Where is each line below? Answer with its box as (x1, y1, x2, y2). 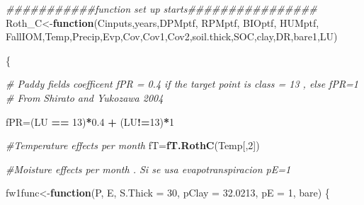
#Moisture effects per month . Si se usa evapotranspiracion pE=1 (6, 161, 291, 176)
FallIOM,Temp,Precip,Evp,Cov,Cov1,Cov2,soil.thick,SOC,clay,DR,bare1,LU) (6, 29, 338, 44)
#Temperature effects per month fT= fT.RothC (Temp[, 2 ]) (6, 138, 260, 153)
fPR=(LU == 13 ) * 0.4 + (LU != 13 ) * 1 (6, 114, 175, 129)
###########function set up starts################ (6, 1, 317, 16)
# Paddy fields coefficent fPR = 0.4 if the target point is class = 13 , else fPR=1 (6, 76, 359, 91)
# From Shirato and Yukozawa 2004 (6, 90, 164, 105)
